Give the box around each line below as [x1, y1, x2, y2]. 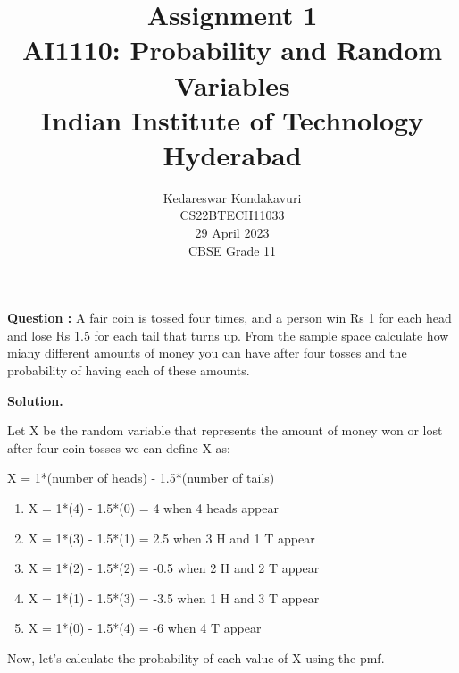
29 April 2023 [195, 223, 270, 242]
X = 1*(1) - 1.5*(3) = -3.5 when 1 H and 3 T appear [28, 588, 320, 607]
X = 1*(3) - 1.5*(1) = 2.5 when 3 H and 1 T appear [28, 528, 315, 547]
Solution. [7, 391, 63, 409]
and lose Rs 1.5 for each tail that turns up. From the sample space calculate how [7, 325, 449, 344]
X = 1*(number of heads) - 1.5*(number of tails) [7, 468, 275, 487]
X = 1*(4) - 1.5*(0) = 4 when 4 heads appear [28, 499, 279, 517]
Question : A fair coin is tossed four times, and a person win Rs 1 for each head [7, 308, 452, 327]
